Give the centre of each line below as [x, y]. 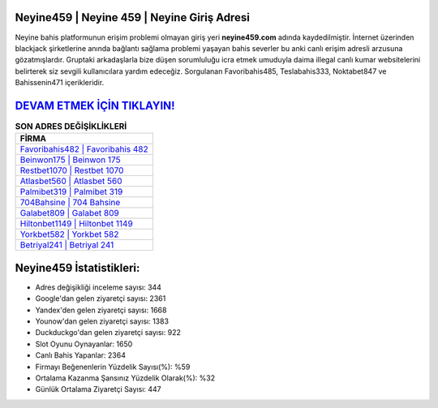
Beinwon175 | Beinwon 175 [70, 160]
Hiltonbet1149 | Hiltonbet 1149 [76, 224]
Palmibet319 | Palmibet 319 [71, 192]
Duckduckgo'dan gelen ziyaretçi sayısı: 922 [108, 333]
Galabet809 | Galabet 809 [69, 213]
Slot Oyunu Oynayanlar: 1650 [84, 344]
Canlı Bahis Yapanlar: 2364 [80, 355]
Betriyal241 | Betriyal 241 [67, 245]
